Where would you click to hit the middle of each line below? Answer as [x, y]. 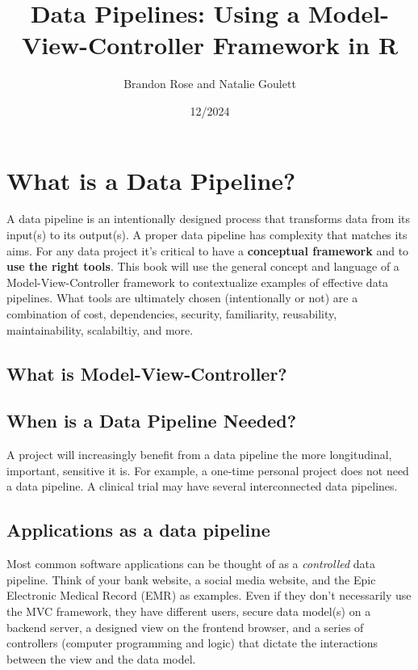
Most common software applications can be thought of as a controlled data [191, 564]
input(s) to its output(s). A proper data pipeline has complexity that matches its [207, 235]
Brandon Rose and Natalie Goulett [210, 84]
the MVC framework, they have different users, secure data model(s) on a [189, 611]
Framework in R [305, 45]
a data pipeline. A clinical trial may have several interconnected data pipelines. [202, 486]
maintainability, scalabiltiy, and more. [100, 329]
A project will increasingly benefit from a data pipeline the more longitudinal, [199, 455]
